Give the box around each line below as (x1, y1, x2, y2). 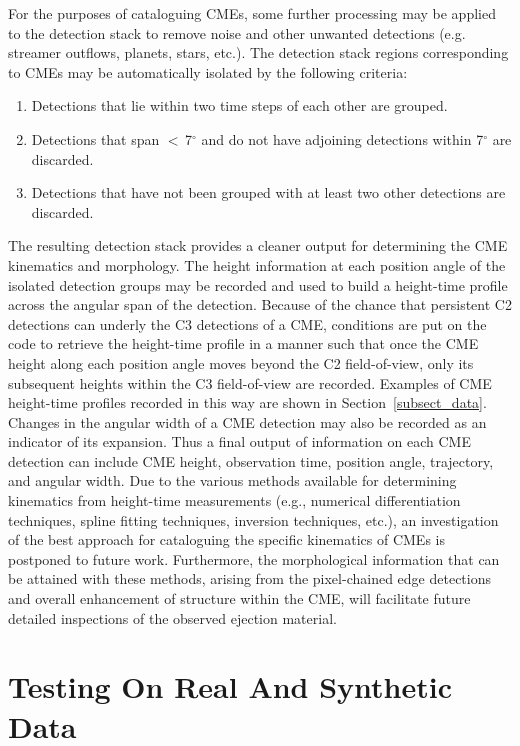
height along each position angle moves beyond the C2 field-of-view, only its (8, 352, 474, 373)
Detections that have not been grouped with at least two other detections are (31, 182, 506, 203)
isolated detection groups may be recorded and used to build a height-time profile (8, 274, 508, 295)
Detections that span (31, 128, 160, 149)
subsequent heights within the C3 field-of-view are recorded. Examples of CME (8, 372, 492, 393)
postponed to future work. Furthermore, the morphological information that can (8, 548, 500, 569)
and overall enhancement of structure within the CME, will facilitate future (8, 588, 471, 609)
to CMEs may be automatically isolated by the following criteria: (8, 61, 408, 82)
